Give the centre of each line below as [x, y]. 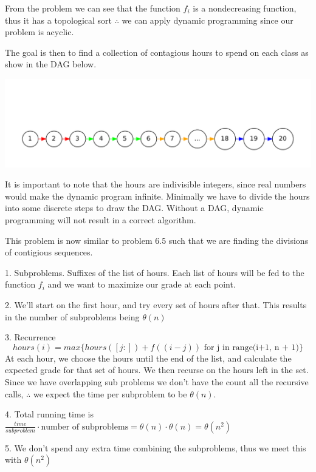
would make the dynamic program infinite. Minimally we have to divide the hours [157, 196]
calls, [14, 393]
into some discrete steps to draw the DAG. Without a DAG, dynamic [134, 208]
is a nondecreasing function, [245, 8]
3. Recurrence [30, 337]
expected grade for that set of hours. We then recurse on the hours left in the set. [157, 370]
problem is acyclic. [39, 32]
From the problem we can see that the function [93, 8]
